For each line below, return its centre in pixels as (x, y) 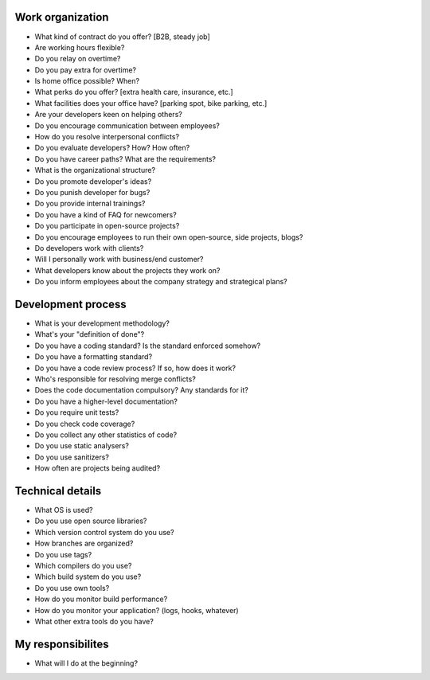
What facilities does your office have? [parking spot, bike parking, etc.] (151, 103)
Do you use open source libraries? (91, 521)
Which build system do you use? (88, 576)
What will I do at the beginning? (86, 663)
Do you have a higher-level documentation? (106, 401)
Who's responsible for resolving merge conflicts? (115, 379)
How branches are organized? (84, 543)
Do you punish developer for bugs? (92, 192)
